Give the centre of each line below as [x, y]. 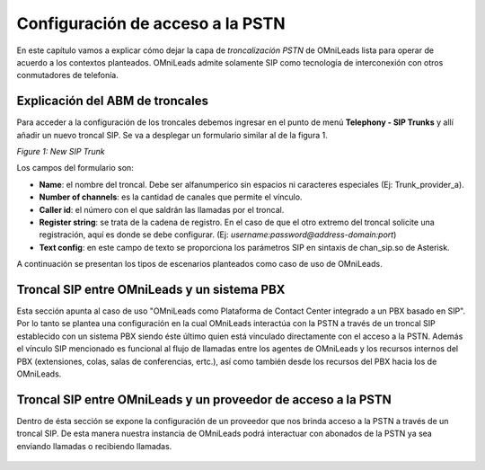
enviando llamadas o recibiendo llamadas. [94, 446]
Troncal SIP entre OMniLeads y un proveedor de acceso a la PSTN [204, 399]
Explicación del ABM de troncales [112, 101]
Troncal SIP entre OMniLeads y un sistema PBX [151, 289]
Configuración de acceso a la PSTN [151, 23]
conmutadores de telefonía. [67, 75]
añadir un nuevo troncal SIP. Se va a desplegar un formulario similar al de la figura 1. [172, 135]
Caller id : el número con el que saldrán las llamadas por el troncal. [162, 209]
